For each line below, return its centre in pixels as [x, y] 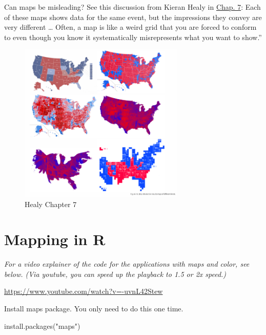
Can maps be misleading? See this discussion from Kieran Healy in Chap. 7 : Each [132, 7]
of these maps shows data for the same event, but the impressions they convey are [133, 17]
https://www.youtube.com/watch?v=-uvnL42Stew [84, 291]
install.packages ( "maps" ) [42, 325]
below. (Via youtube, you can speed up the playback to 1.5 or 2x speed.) [115, 274]
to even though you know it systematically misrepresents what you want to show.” [133, 37]
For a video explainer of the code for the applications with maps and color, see [127, 264]
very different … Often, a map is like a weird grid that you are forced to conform [130, 27]
